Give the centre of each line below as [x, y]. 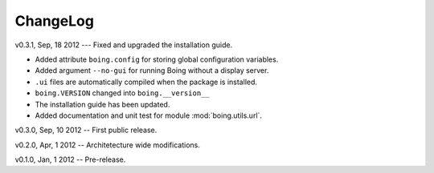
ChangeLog [54, 21]
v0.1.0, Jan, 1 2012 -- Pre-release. [70, 159]
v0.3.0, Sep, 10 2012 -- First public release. [86, 130]
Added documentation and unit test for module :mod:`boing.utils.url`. [149, 115]
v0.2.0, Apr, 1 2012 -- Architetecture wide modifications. [107, 145]
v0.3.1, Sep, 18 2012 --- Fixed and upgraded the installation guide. [124, 45]
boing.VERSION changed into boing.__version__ [122, 93]
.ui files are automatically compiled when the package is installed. [146, 82]
